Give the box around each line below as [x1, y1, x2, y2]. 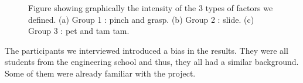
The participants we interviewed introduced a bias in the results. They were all [5, 44, 288, 56]
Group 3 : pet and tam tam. [28, 25, 130, 37]
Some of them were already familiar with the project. [5, 67, 196, 79]
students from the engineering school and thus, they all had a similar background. [5, 56, 299, 68]
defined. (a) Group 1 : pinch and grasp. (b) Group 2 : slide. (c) [28, 13, 254, 25]
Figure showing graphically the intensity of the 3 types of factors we [28, 2, 273, 13]
